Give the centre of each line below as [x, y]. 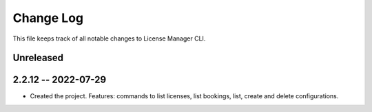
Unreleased [38, 58]
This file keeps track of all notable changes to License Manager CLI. [109, 38]
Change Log [48, 18]
